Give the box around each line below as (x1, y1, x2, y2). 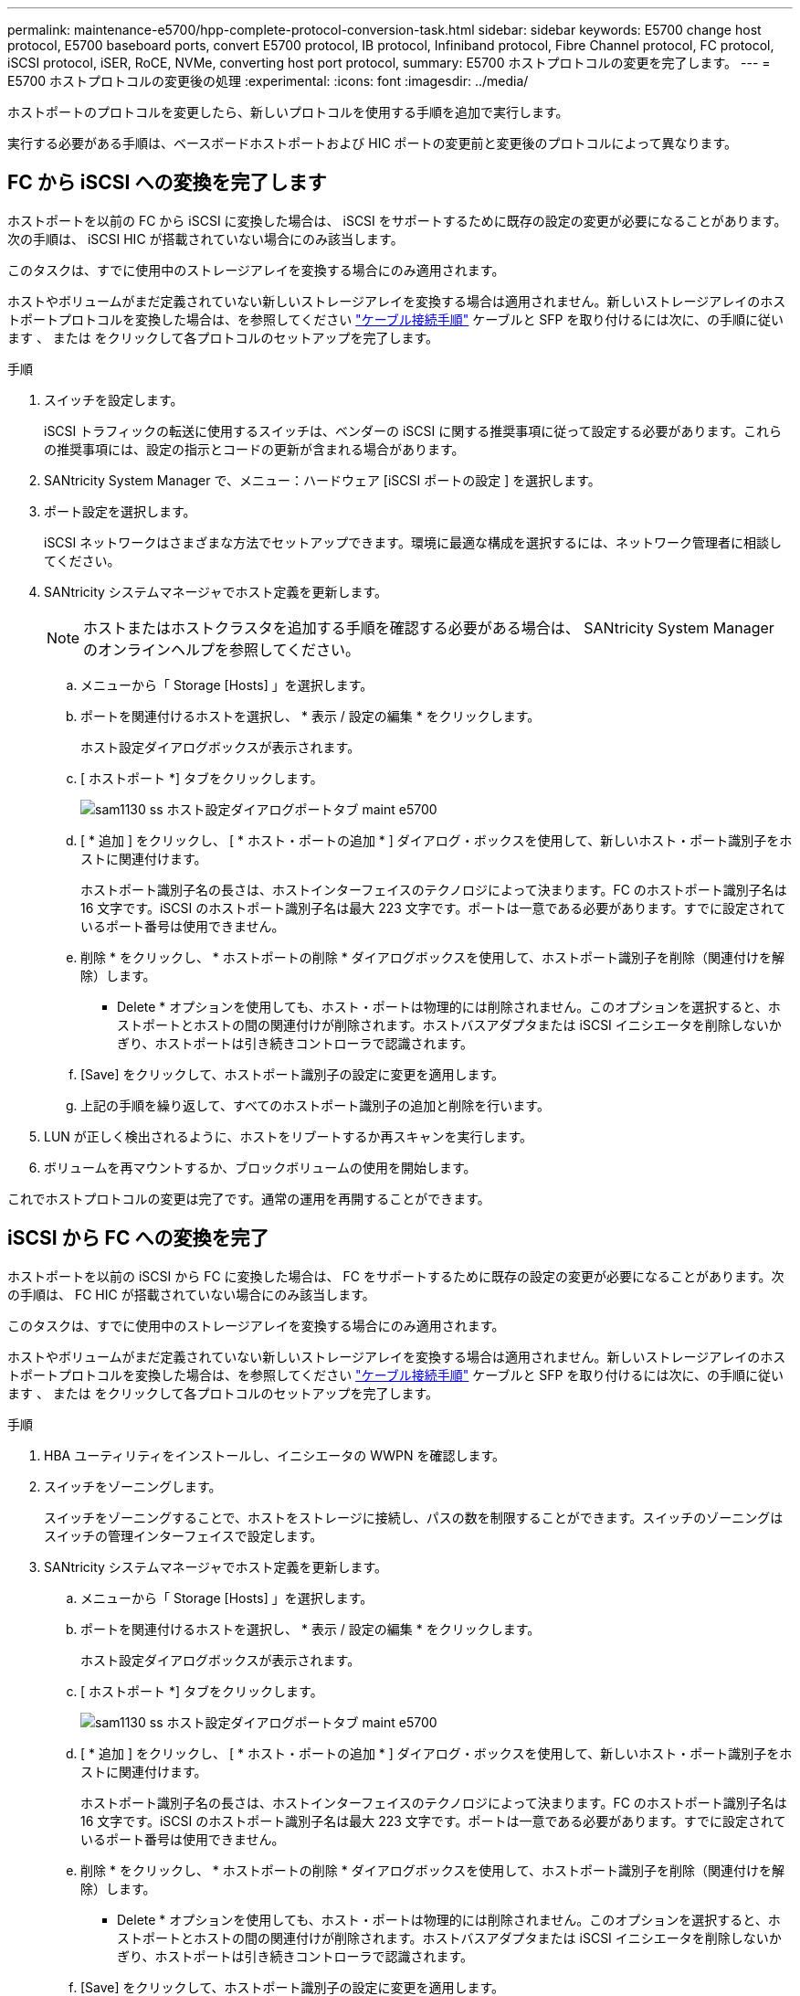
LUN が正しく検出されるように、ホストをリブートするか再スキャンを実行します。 (44, 1128, 532, 1144)
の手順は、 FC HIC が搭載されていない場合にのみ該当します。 (7, 1286, 375, 1302)
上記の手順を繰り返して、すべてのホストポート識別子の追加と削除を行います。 (80, 1097, 550, 1113)
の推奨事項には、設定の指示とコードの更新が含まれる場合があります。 (44, 441, 465, 457)
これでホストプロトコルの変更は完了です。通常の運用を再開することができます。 (7, 1190, 490, 1206)
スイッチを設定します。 (44, 391, 184, 408)
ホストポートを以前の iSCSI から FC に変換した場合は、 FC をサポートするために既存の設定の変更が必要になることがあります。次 (7, 1268, 784, 1284)
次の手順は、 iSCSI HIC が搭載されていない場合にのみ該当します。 (7, 230, 404, 247)
